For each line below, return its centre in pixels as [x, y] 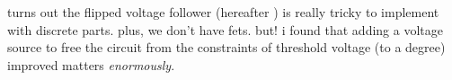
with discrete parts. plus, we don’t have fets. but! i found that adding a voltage [225, 29]
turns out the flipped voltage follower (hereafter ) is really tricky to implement [223, 12]
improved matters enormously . [91, 64]
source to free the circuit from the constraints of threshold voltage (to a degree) [226, 47]
